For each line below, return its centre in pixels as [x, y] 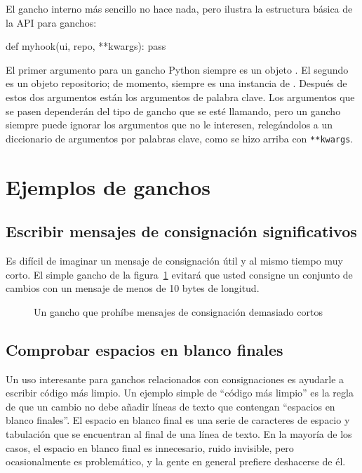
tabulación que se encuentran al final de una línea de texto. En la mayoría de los [179, 433]
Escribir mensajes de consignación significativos [181, 231]
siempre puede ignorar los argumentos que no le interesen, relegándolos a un [169, 125]
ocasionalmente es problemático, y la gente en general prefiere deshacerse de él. [176, 461]
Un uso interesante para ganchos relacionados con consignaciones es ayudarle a [175, 379]
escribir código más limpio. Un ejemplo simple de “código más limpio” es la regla [180, 393]
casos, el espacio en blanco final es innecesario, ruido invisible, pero [150, 447]
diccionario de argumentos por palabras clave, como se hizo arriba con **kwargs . [180, 138]
